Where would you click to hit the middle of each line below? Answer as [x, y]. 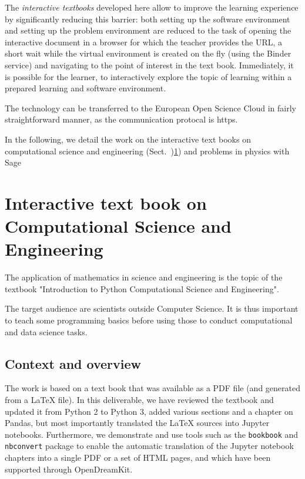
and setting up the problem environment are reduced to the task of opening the [148, 30]
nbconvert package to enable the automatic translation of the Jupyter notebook [149, 446]
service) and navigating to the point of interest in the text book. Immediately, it [149, 65]
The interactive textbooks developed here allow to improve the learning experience [152, 7]
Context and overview [73, 363]
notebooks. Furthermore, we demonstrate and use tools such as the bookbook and [152, 434]
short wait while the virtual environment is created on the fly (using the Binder [148, 53]
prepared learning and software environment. [86, 88]
